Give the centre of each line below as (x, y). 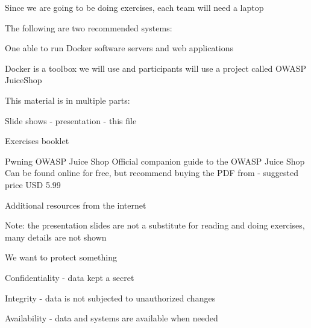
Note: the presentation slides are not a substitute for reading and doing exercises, (155, 225)
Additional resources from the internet (76, 205)
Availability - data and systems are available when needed (112, 318)
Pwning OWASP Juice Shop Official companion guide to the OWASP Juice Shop (155, 161)
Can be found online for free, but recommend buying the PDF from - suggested (152, 173)
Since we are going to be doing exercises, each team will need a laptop (134, 7)
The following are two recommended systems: (89, 27)
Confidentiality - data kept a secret (70, 277)
